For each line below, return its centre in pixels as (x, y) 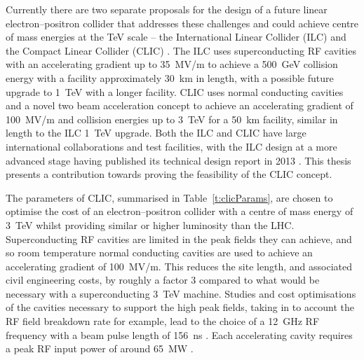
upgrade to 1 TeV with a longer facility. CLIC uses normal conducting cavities (175, 91)
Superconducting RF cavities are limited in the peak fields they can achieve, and (179, 238)
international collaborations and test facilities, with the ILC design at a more (171, 146)
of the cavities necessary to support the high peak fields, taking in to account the (180, 307)
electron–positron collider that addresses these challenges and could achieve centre (182, 23)
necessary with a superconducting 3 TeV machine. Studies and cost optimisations (181, 293)
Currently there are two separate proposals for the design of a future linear (167, 9)
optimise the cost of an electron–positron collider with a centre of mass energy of (180, 211)
